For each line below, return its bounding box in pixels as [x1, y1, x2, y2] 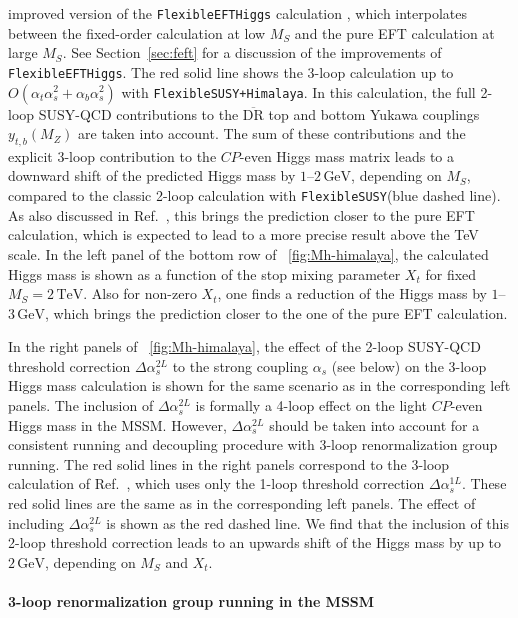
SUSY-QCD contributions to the [38, 103, 239, 124]
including [8, 512, 65, 533]
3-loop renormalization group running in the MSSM [8, 591, 375, 612]
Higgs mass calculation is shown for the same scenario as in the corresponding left [8, 375, 511, 396]
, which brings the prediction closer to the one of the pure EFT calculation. [45, 302, 508, 323]
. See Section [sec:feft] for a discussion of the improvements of [62, 42, 442, 63]
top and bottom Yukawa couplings [268, 103, 480, 124]
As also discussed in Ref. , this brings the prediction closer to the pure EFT [8, 204, 475, 225]
